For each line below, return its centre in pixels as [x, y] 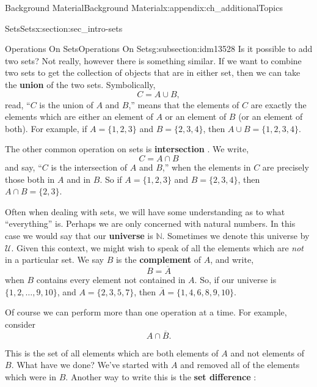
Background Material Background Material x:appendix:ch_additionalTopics [144, 7]
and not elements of [268, 352]
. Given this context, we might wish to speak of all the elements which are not [157, 247]
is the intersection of [89, 167]
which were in [31, 376]
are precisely [286, 167]
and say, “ [24, 167]
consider [20, 324]
